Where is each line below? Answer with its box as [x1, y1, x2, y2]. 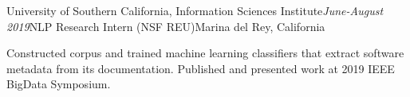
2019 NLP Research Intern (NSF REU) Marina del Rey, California [6, 17, 325, 34]
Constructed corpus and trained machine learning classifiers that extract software [6, 45, 404, 61]
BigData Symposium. [6, 76, 111, 92]
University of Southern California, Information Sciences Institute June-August [6, 2, 384, 18]
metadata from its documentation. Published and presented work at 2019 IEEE [6, 60, 395, 76]
